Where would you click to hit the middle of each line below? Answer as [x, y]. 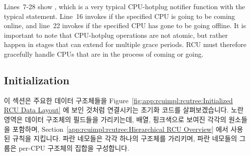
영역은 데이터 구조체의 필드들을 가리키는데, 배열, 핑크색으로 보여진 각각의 [115, 119]
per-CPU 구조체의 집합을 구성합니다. [74, 148]
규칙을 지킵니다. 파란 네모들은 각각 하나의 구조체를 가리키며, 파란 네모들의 [125, 138]
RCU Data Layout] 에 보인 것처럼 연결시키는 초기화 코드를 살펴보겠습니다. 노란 [124, 110]
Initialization [37, 80]
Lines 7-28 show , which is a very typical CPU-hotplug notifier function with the [125, 6]
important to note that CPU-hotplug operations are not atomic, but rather [116, 35]
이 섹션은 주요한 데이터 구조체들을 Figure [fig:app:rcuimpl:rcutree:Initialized [118, 100]
